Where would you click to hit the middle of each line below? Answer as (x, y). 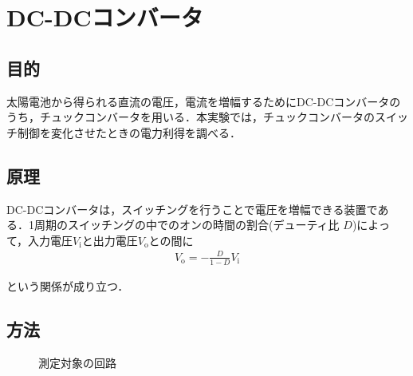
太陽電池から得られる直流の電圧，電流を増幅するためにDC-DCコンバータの (204, 101)
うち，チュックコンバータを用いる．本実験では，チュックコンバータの (191, 117)
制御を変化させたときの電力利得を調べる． (129, 132)
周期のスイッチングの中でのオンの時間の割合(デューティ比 (187, 225)
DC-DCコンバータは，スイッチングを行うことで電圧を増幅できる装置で (192, 209)
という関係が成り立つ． (68, 285)
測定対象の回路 (77, 362)
